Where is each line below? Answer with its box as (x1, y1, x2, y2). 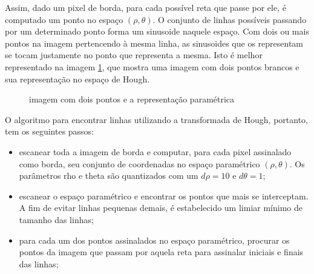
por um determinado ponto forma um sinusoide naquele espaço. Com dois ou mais (5, 25, 309, 38)
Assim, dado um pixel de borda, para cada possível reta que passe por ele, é (5, 1, 286, 13)
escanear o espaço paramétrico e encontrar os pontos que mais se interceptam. (19, 189, 309, 202)
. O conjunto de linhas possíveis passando (152, 13, 307, 25)
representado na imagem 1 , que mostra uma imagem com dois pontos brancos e (5, 60, 299, 73)
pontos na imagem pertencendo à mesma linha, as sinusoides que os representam (5, 36, 304, 49)
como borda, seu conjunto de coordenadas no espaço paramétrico (19, 157, 260, 170)
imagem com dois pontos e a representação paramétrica (29, 93, 235, 105)
